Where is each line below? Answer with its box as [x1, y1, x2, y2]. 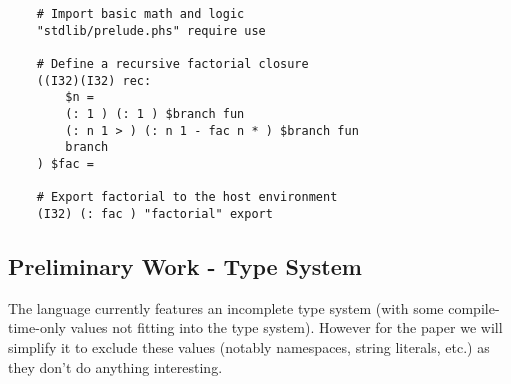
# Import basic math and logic [36, 7, 245, 21]
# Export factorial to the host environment [36, 190, 338, 205]
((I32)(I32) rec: [36, 73, 152, 88]
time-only [8, 317, 66, 338]
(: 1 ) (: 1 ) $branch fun [65, 106, 245, 121]
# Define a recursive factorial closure [36, 56, 309, 71]
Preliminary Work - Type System [8, 250, 362, 281]
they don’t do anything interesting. [8, 356, 223, 377]
